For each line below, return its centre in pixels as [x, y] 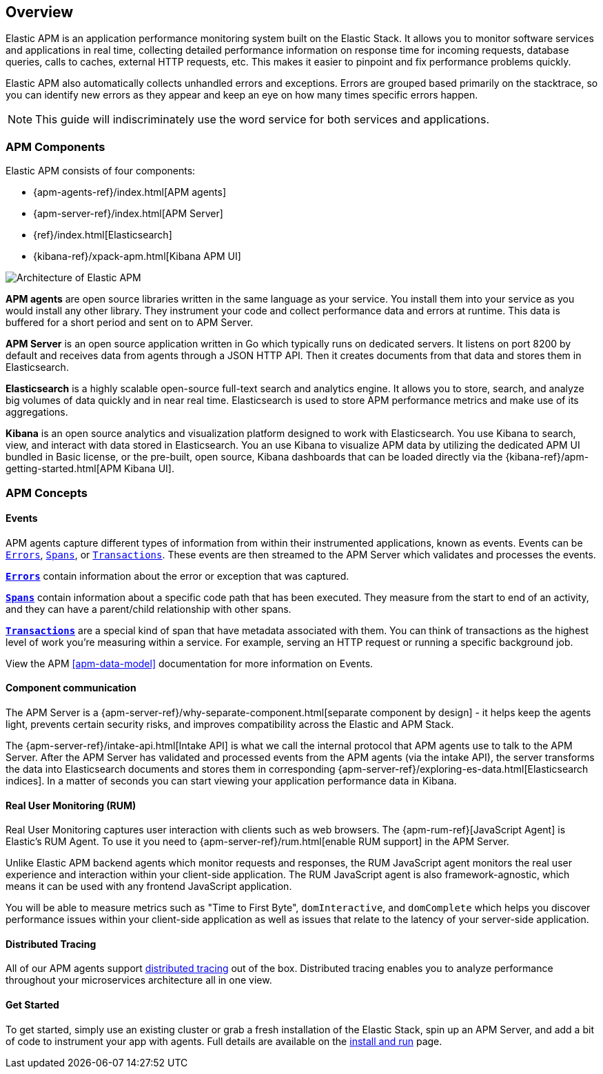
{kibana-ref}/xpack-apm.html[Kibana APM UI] [137, 256]
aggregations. [37, 412]
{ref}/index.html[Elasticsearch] [103, 235]
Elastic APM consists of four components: [101, 171]
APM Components [55, 146]
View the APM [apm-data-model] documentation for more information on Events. [190, 663]
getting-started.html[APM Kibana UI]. [90, 469]
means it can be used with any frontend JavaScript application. [149, 886]
